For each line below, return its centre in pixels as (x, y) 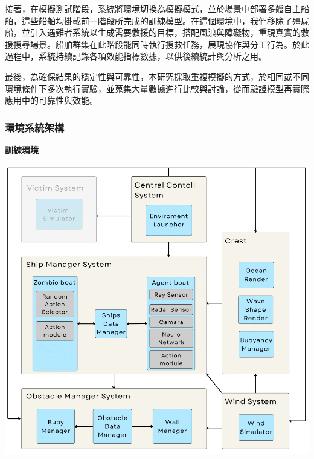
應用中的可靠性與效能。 (51, 100)
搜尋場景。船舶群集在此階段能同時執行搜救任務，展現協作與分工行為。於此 (161, 44)
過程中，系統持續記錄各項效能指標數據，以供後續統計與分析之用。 (136, 56)
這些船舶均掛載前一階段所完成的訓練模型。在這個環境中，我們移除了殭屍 (165, 20)
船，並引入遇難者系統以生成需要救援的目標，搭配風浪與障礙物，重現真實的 (153, 32)
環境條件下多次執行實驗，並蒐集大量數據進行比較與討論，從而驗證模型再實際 (157, 88)
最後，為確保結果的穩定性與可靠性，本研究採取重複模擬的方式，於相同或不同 (157, 76)
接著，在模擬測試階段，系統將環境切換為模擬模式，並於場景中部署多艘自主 (153, 8)
